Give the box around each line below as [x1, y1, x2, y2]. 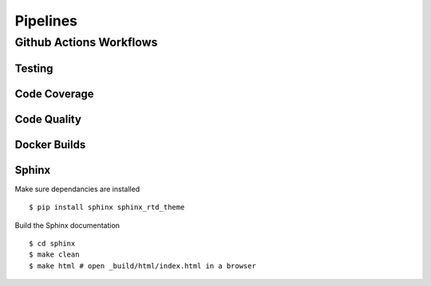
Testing [14, 61, 53, 75]
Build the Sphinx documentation [14, 220, 120, 230]
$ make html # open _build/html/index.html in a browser [29, 261, 257, 270]
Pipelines [14, 12, 78, 29]
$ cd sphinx [29, 239, 76, 248]
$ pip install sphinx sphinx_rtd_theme [29, 203, 185, 212]
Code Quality [14, 112, 81, 126]
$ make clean [29, 250, 80, 259]
